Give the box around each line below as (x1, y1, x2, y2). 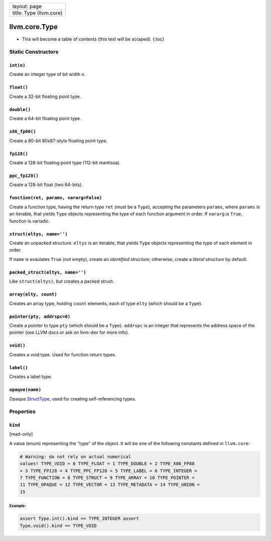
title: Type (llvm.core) (12, 10, 63, 16)
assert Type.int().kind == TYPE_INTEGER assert (20, 516, 139, 521)
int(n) (9, 63, 26, 68)
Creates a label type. (9, 374, 52, 380)
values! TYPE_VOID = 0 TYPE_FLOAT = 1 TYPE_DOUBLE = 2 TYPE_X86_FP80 (20, 461, 195, 467)
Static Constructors (9, 48, 59, 55)
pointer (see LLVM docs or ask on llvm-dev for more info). (9, 329, 129, 336)
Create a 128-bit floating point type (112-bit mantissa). (9, 160, 120, 166)
